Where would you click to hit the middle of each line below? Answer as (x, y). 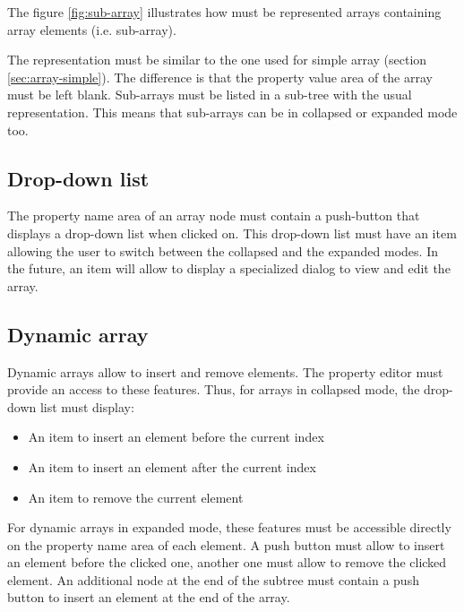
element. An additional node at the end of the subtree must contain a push (213, 579)
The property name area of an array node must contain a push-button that (214, 215)
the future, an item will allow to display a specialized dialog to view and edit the (229, 268)
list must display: (87, 406)
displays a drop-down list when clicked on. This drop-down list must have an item (232, 233)
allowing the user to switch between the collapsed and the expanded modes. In (223, 250)
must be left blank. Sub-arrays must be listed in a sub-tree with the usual (210, 95)
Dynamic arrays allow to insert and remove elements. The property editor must (225, 371)
